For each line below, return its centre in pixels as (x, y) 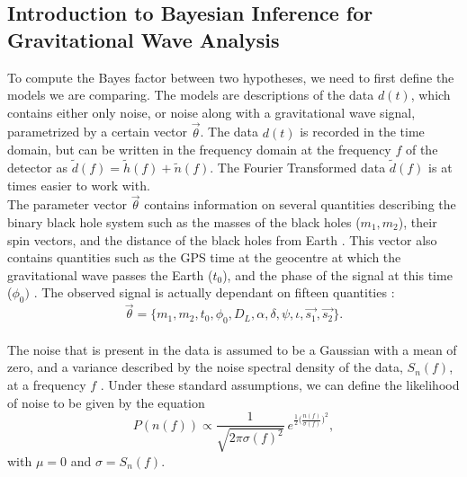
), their (418, 222)
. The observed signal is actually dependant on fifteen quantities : (214, 292)
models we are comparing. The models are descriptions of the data (191, 95)
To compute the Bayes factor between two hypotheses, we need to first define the (231, 77)
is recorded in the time (362, 132)
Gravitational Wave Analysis (144, 39)
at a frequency (47, 384)
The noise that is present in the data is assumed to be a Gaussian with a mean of (232, 349)
